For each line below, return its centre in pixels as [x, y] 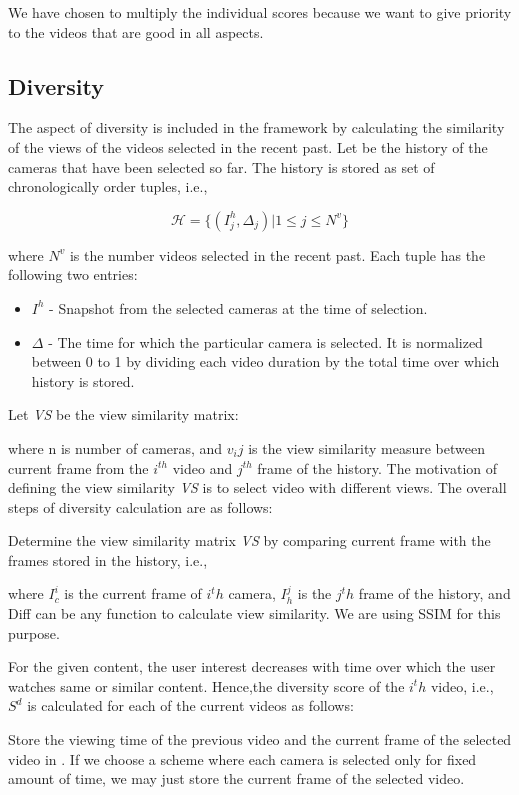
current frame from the [78, 467]
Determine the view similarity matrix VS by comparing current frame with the [249, 540]
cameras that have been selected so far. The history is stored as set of [221, 166]
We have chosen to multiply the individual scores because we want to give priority [260, 12]
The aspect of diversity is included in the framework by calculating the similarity [256, 127]
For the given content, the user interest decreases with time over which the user [252, 666]
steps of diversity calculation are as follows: [140, 506]
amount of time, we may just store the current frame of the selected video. [236, 778]
